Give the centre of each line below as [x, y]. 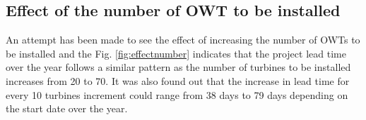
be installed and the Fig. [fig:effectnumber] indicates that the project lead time [176, 53]
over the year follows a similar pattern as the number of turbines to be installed [178, 67]
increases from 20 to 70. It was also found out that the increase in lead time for [178, 80]
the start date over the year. [67, 108]
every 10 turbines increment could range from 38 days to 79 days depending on [177, 94]
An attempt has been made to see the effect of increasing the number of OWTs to [183, 40]
